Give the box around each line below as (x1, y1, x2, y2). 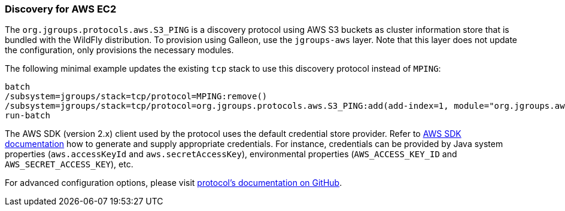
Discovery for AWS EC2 (5, 3, 117, 15)
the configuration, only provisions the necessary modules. (5, 45, 234, 56)
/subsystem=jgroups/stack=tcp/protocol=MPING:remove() (5, 91, 268, 102)
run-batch (5, 111, 50, 121)
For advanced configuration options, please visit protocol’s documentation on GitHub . (5, 178, 342, 188)
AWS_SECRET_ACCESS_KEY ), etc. (5, 159, 133, 170)
